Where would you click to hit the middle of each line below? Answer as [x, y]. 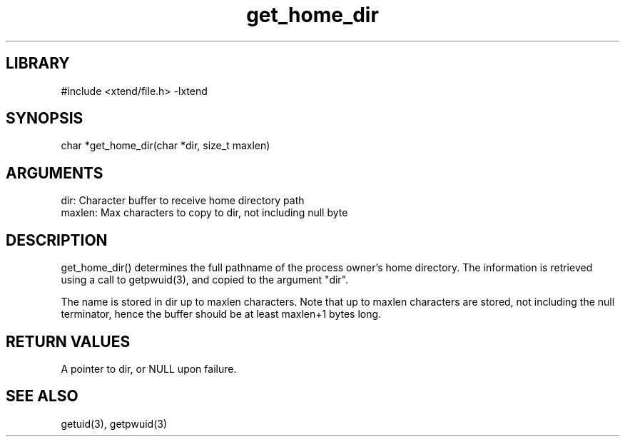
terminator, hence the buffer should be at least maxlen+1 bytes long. [221, 314]
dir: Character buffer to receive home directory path [183, 201]
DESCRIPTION [57, 240]
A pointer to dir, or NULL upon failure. [149, 368]
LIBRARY [38, 64]
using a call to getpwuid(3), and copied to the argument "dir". [205, 280]
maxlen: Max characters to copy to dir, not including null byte [204, 213]
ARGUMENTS [55, 173]
